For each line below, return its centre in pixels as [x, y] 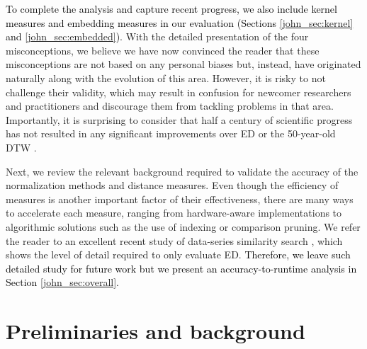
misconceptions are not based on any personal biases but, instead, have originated [183, 64]
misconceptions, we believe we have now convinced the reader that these [163, 50]
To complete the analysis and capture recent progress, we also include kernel [171, 8]
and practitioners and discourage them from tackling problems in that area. [170, 106]
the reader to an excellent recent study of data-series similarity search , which [174, 240]
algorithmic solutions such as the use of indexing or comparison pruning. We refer [183, 226]
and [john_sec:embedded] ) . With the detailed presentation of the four [157, 36]
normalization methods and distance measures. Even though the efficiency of [172, 185]
